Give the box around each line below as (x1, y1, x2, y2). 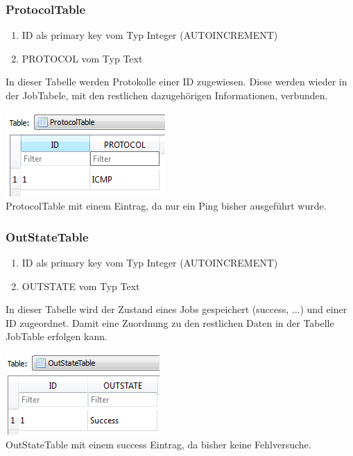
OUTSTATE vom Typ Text (21, 278, 140, 293)
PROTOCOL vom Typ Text (21, 51, 143, 65)
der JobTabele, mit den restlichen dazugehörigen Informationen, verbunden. (6, 88, 328, 102)
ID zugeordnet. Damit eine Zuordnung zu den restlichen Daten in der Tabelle (6, 315, 334, 330)
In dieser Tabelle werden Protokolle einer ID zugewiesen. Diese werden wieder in (6, 74, 347, 89)
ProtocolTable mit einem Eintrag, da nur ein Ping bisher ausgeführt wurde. (6, 199, 327, 213)
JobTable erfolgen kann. (6, 329, 107, 344)
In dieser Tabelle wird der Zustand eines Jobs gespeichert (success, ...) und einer (6, 302, 347, 316)
